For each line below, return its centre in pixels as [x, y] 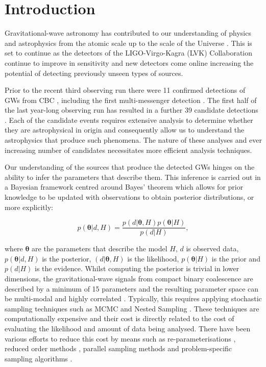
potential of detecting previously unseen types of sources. [94, 73]
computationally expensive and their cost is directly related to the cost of [119, 318]
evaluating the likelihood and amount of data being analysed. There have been [128, 329]
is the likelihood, [153, 258]
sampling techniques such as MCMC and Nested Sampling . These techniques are [132, 308]
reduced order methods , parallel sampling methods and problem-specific [118, 348]
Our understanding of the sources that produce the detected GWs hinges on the [130, 167]
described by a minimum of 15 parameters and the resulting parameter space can [132, 288]
